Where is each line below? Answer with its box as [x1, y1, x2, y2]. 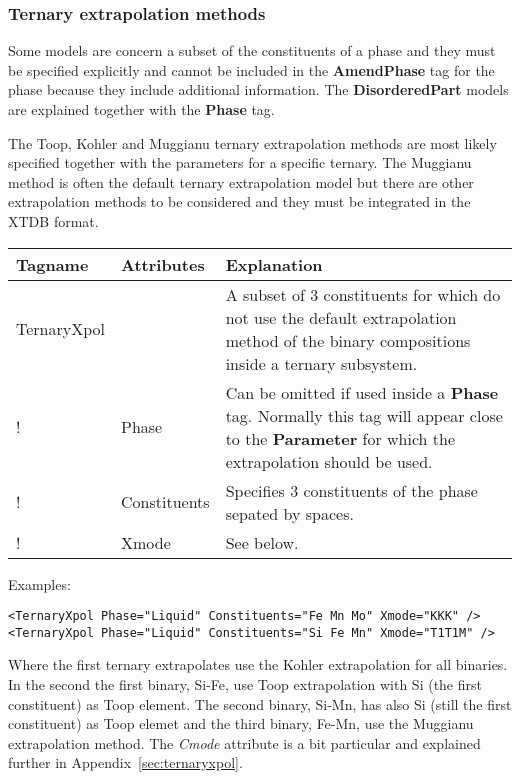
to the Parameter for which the [225, 426, 456, 450]
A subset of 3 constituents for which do [225, 282, 501, 306]
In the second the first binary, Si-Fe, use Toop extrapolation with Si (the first [8, 674, 482, 695]
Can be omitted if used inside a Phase [225, 380, 499, 404]
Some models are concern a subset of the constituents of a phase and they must [8, 40, 496, 61]
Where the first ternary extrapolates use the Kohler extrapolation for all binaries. [8, 654, 508, 675]
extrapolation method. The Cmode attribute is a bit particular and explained [8, 732, 481, 753]
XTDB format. [8, 210, 99, 231]
